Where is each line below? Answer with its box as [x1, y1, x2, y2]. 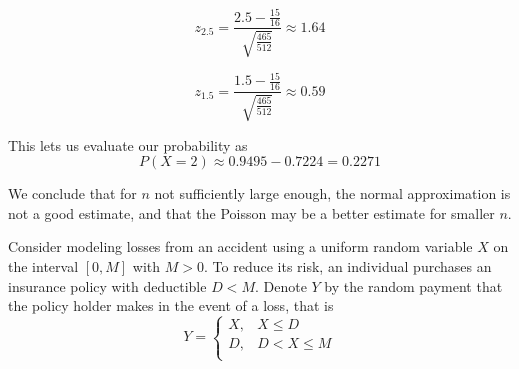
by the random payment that [324, 275, 503, 296]
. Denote [254, 275, 307, 296]
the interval [8, 255, 79, 276]
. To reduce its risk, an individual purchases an [204, 255, 492, 276]
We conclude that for [8, 183, 137, 204]
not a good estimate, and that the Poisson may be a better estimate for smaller [8, 202, 495, 223]
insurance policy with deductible [8, 275, 207, 296]
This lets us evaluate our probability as [8, 134, 248, 155]
